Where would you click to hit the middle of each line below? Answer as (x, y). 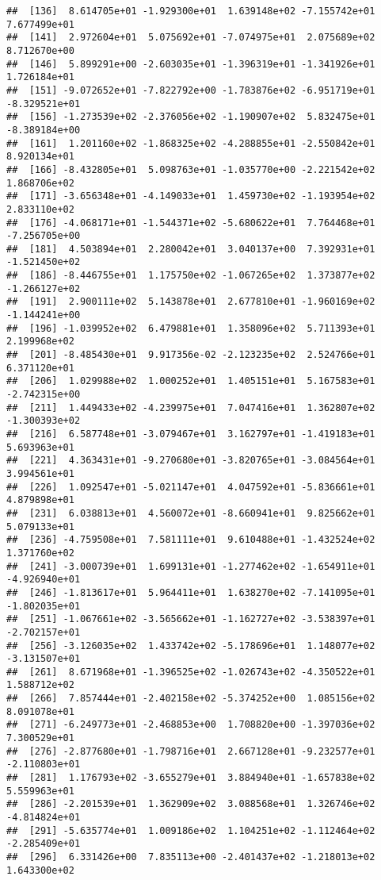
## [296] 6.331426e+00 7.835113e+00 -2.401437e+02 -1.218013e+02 (191, 857)
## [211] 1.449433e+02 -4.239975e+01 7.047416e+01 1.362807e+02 (191, 407)
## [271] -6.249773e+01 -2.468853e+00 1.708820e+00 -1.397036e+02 (191, 725)
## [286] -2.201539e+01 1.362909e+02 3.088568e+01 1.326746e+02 (191, 804)
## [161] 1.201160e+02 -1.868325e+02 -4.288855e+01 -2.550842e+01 (191, 143)
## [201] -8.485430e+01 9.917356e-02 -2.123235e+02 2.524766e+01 (191, 355)
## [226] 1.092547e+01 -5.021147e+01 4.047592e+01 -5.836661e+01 (191, 487)
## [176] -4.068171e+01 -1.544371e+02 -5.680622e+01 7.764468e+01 (191, 223)
